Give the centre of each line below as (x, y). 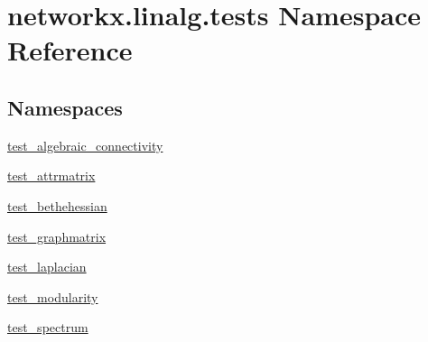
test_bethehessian (57, 205)
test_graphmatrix (57, 236)
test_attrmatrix (51, 176)
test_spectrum (48, 327)
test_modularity (53, 296)
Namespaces (65, 107)
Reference (70, 50)
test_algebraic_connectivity (85, 145)
